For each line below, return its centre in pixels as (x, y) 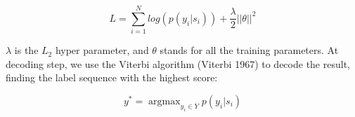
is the (26, 50)
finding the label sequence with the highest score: (112, 77)
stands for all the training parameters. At (249, 50)
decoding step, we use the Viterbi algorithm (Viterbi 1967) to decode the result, (178, 63)
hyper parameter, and (102, 50)
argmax (164, 101)
